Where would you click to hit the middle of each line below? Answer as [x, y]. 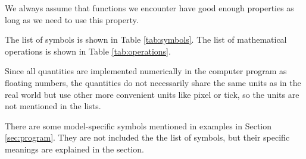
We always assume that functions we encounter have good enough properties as [149, 8]
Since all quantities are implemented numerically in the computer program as [146, 71]
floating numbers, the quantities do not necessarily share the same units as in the [153, 82]
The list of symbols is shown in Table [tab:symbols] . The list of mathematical [146, 39]
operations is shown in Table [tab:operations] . [88, 51]
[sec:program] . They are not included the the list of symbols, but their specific [147, 137]
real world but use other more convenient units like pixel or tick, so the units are [152, 94]
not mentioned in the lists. [53, 106]
